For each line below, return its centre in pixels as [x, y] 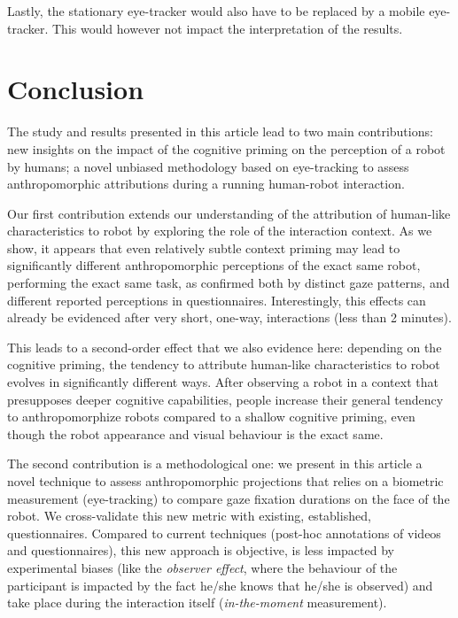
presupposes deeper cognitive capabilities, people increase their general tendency [225, 399]
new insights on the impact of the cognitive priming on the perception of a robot [226, 148]
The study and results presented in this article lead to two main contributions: [220, 131]
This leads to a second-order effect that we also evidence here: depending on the [225, 347]
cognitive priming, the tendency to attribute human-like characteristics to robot [224, 364]
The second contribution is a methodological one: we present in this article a [215, 463]
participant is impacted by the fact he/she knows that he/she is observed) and [220, 585]
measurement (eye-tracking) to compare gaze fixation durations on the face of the [229, 498]
